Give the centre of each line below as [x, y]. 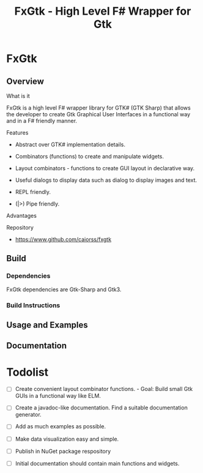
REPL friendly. [33, 192]
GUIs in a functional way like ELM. [58, 396]
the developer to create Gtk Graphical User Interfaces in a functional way [98, 114]
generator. [28, 415]
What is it [18, 96]
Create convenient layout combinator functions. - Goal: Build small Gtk [104, 389]
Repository [20, 227]
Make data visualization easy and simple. [67, 439]
